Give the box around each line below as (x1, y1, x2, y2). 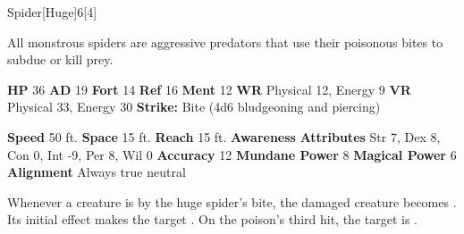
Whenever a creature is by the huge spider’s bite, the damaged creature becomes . (7, 192, 457, 211)
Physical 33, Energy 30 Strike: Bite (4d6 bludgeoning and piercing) (7, 97, 381, 116)
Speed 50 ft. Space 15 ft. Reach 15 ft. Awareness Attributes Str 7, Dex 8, (7, 127, 441, 146)
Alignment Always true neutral (7, 163, 186, 181)
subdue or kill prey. (7, 50, 114, 69)
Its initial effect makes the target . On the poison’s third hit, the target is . (7, 210, 418, 229)
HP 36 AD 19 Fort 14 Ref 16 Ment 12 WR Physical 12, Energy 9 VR (7, 79, 411, 98)
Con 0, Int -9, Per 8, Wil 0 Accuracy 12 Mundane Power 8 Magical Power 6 (7, 145, 457, 163)
